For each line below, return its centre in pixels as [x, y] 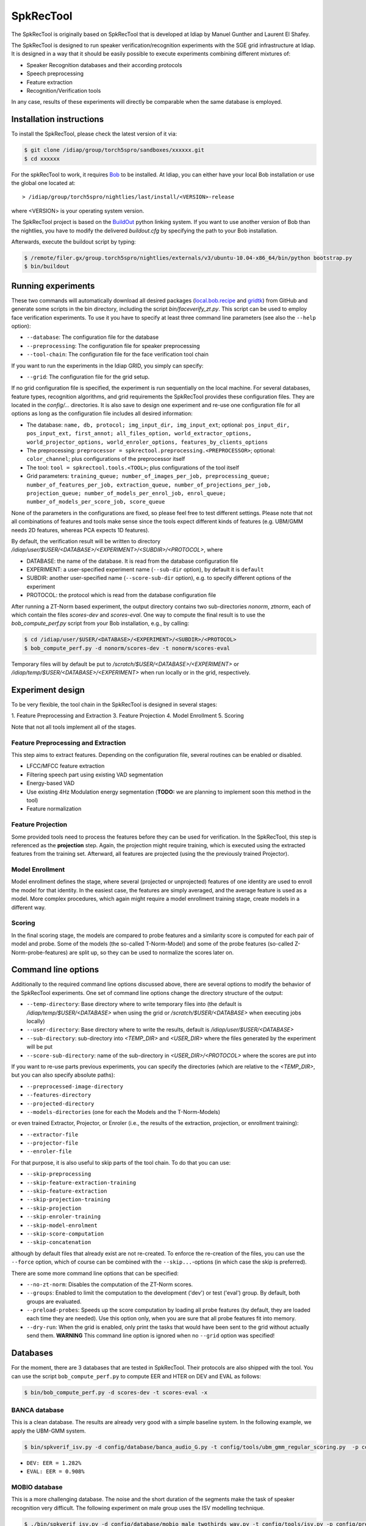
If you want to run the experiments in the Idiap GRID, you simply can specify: [107, 366]
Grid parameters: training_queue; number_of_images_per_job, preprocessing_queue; [148, 476]
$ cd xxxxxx [42, 158]
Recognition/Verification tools [64, 90]
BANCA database [38, 1410]
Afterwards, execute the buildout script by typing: [74, 242]
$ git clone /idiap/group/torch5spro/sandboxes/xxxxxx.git [114, 150]
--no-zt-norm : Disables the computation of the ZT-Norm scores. [110, 1284]
